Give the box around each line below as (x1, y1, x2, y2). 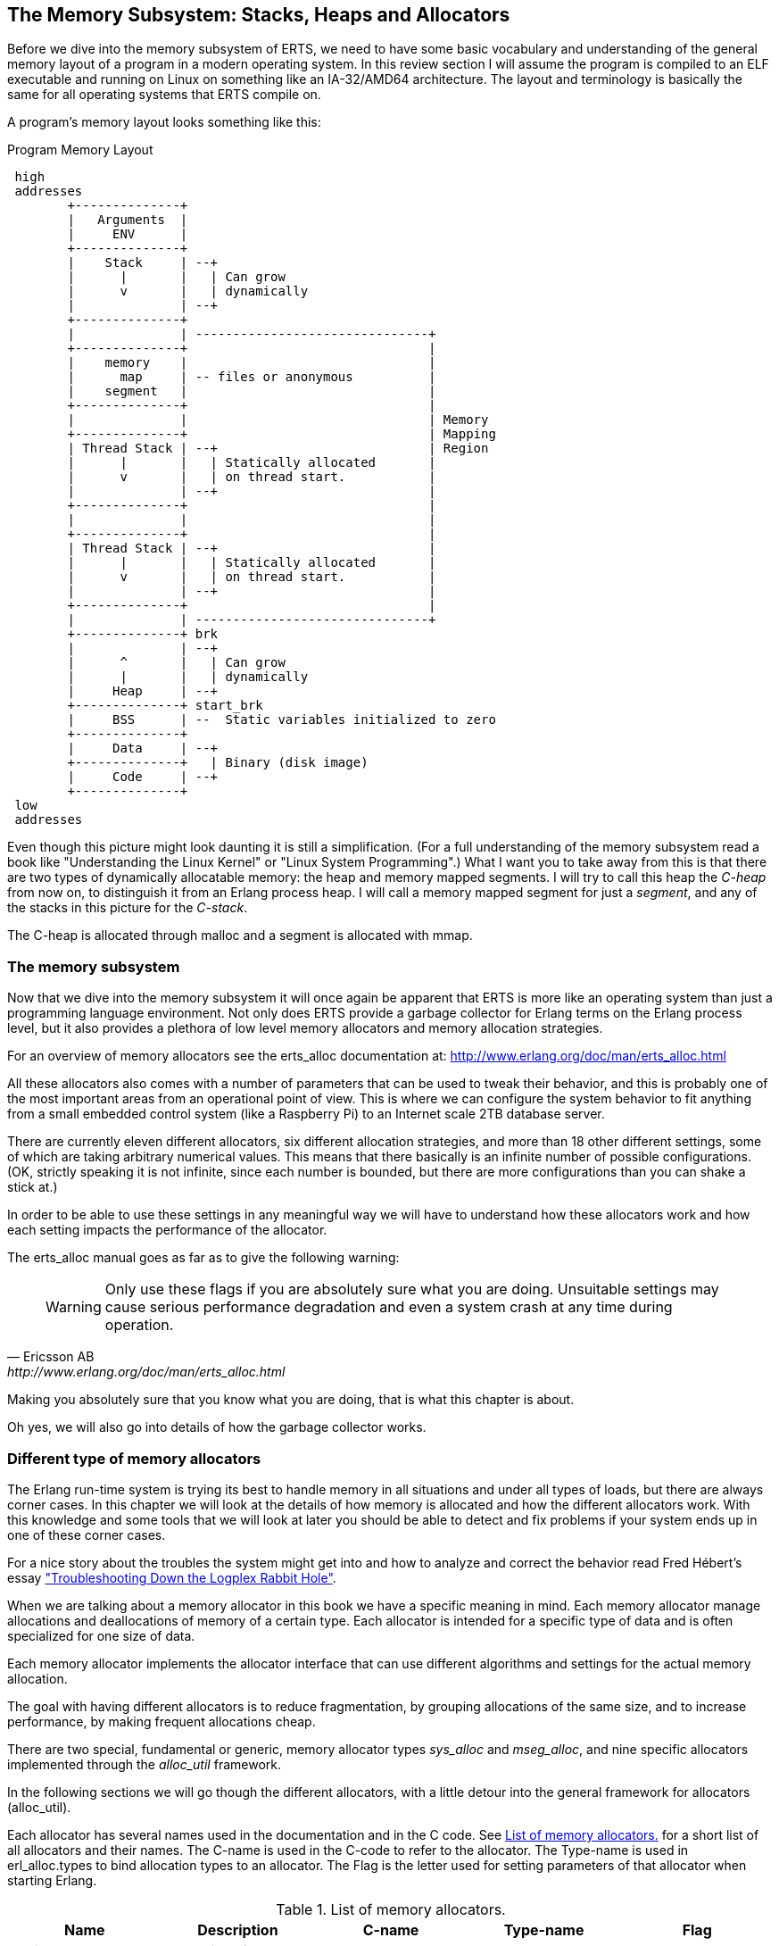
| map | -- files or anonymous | (67, 370, 436, 385)
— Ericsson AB (7, 1349, 95, 1365)
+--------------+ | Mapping (67, 427, 496, 442)
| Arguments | (67, 212, 188, 228)
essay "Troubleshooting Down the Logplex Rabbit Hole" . (7, 1569, 336, 1585)
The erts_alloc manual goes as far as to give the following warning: (7, 1250, 400, 1266)
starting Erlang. (7, 1872, 97, 1888)
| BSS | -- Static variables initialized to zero (67, 712, 496, 728)
